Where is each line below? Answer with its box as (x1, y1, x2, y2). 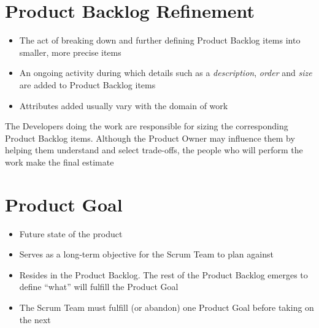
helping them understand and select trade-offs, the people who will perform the (5, 143, 303, 156)
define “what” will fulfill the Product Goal (19, 280, 179, 293)
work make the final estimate (5, 155, 114, 168)
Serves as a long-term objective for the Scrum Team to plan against (19, 248, 274, 261)
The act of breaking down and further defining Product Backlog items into (19, 34, 301, 47)
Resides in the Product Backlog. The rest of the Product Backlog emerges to (19, 268, 308, 281)
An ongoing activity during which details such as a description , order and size (19, 66, 312, 79)
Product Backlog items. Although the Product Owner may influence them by (5, 131, 295, 144)
